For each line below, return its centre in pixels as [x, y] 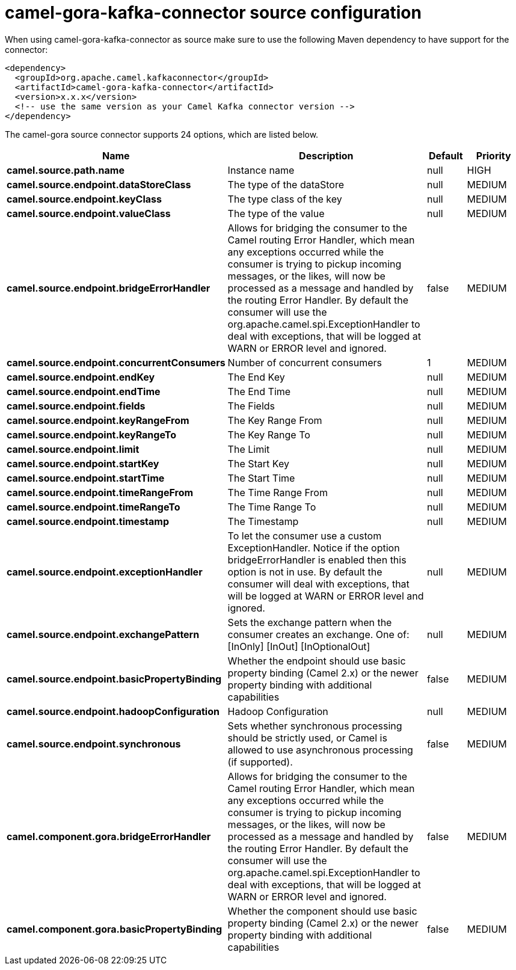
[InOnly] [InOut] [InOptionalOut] [299, 646]
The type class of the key [285, 199]
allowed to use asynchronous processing [320, 750]
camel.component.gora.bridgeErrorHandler [109, 836]
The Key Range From [275, 420]
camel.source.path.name [66, 170]
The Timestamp [263, 521]
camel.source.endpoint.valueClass [89, 213]
